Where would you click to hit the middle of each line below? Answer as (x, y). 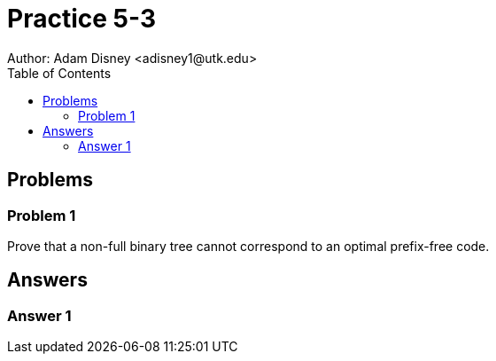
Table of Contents (59, 73)
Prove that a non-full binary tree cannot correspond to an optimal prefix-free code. (248, 246)
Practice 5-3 (81, 19)
